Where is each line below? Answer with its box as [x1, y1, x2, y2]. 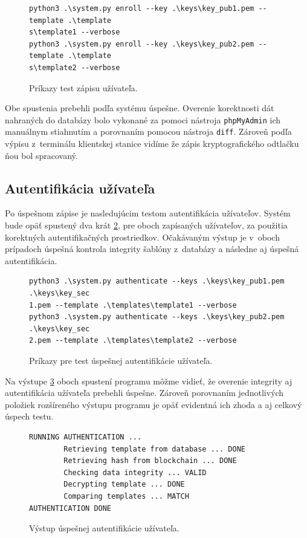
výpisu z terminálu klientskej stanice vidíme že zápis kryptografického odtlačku [5, 137, 299, 150]
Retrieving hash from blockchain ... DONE [63, 456, 237, 465]
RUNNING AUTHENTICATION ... [29, 432, 142, 441]
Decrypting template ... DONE [63, 480, 185, 489]
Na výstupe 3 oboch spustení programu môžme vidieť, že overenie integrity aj [5, 374, 292, 387]
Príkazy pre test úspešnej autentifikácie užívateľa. [29, 354, 213, 366]
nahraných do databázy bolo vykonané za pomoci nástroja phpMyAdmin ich [5, 113, 281, 126]
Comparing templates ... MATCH [63, 491, 189, 501]
